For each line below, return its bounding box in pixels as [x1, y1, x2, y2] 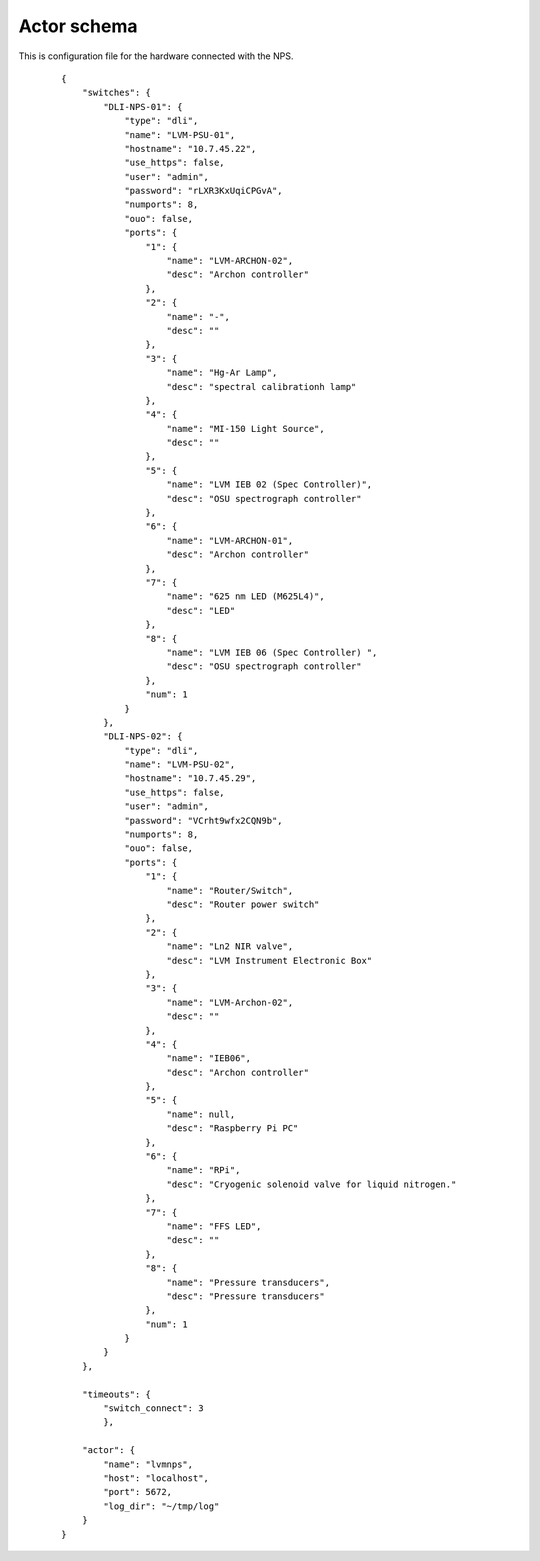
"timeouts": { [81, 1388, 152, 1400]
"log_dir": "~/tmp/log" [103, 1500, 220, 1512]
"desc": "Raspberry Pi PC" [166, 1123, 299, 1134]
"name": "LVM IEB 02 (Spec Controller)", [166, 479, 373, 490]
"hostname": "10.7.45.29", [124, 773, 257, 784]
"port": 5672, [103, 1486, 173, 1498]
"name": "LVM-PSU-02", [124, 759, 236, 770]
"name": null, [166, 1108, 236, 1120]
